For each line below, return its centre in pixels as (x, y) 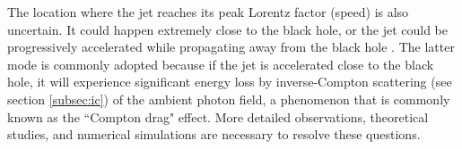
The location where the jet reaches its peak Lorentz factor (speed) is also (208, 12)
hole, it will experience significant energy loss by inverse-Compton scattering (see (230, 82)
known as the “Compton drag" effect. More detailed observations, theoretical (218, 116)
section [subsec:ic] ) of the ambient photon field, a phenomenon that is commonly (229, 99)
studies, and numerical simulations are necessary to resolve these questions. (214, 134)
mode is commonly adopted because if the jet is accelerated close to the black (221, 64)
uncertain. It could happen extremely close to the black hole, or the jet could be (227, 29)
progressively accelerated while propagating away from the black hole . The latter (231, 47)
